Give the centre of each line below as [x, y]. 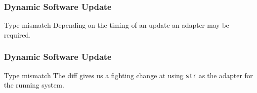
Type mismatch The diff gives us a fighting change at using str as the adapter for [128, 75]
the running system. [34, 85]
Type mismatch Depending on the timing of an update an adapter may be [117, 25]
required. [18, 34]
